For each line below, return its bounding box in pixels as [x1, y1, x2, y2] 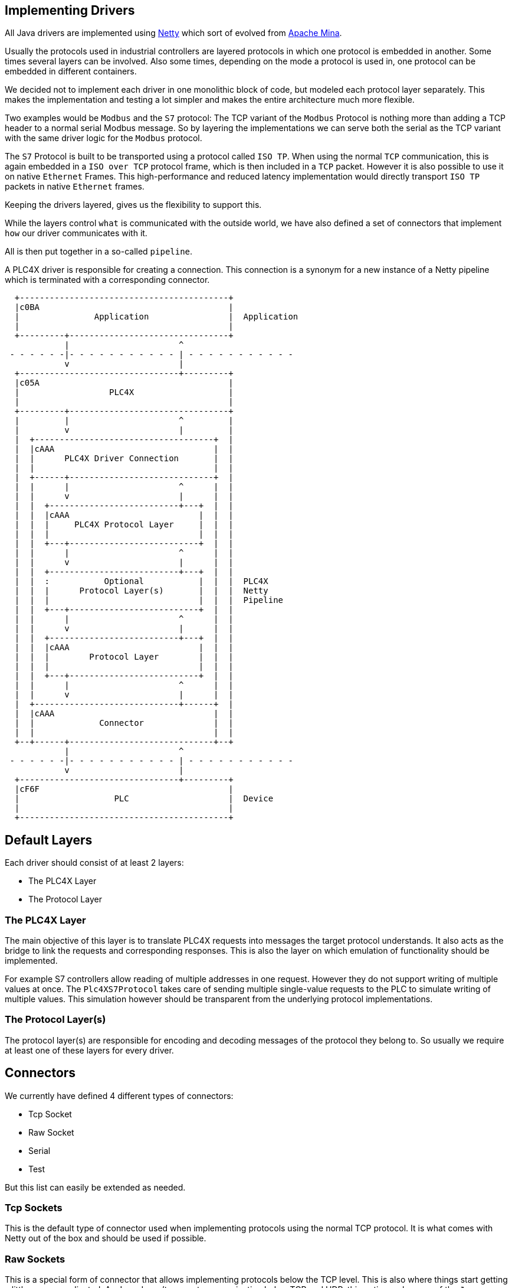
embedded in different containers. [5, 66, 137, 77]
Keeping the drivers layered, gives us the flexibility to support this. [5, 200, 262, 210]
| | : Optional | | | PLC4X [14, 576, 268, 586]
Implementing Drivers [5, 3, 135, 18]
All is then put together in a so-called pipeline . [5, 246, 193, 257]
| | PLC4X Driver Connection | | [14, 454, 234, 464]
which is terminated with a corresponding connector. [5, 275, 210, 285]
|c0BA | [14, 302, 234, 312]
